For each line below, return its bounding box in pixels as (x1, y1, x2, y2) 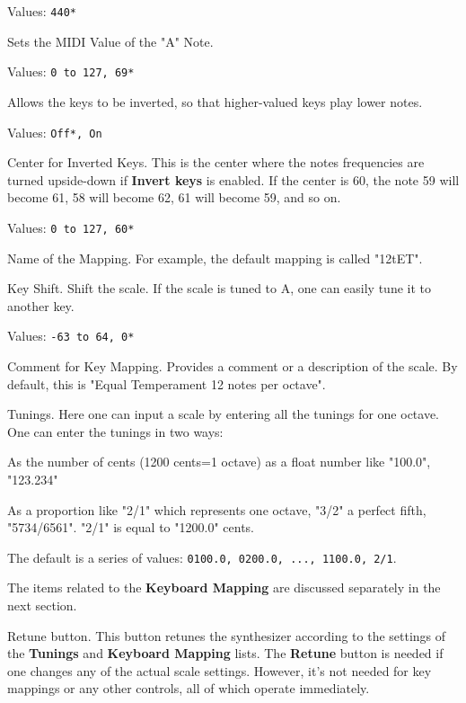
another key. (7, 296, 75, 315)
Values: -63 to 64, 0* (7, 326, 135, 345)
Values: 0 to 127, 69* (7, 62, 135, 81)
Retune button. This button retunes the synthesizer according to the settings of (7, 626, 446, 645)
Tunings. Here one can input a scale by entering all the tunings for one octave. (7, 405, 440, 423)
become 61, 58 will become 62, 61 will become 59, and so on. (7, 188, 341, 207)
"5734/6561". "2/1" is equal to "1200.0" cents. (7, 518, 254, 537)
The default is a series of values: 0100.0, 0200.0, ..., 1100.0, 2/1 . (7, 547, 397, 566)
